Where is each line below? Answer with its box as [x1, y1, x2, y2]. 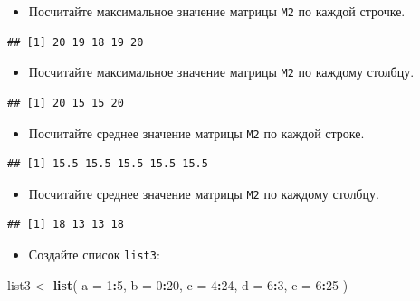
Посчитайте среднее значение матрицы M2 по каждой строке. [28, 123, 365, 142]
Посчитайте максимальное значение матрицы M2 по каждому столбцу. [28, 62, 415, 81]
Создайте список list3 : [28, 245, 160, 263]
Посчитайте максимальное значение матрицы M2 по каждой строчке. [28, 2, 406, 20]
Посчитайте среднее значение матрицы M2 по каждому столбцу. [28, 183, 379, 202]
